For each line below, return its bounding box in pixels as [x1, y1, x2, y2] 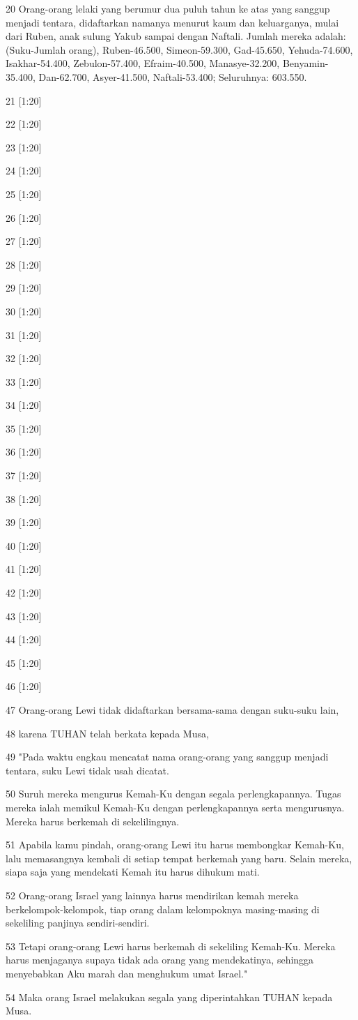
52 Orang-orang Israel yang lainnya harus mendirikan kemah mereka [6, 887, 299, 902]
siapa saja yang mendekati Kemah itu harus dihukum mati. [6, 864, 260, 879]
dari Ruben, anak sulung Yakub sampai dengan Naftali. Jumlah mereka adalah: [6, 29, 346, 43]
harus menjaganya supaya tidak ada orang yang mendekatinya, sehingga [6, 952, 314, 967]
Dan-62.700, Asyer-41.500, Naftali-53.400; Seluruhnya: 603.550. [38, 69, 307, 84]
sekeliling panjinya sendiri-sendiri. [6, 915, 150, 930]
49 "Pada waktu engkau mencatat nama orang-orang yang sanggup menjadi [6, 749, 329, 764]
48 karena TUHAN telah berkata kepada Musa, [6, 726, 209, 740]
